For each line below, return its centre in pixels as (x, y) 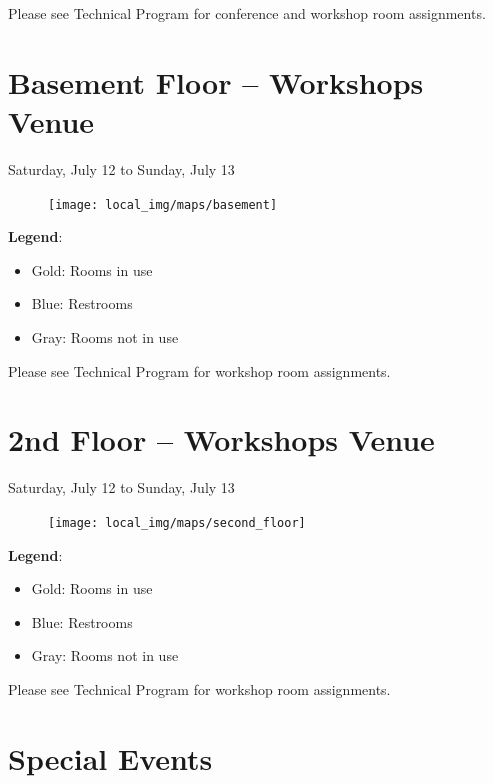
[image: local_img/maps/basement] (163, 204)
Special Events (110, 757)
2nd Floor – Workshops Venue (221, 439)
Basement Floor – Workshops (216, 81)
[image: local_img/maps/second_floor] (177, 522)
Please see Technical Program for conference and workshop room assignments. (247, 13)
